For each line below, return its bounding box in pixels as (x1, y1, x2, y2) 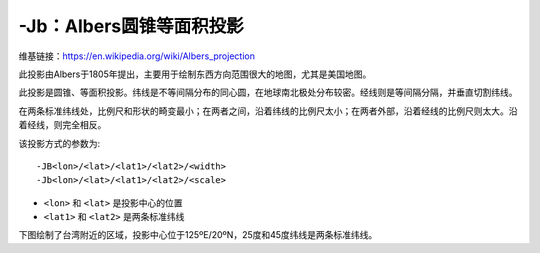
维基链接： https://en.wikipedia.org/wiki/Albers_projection (18, 50, 255, 62)
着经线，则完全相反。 (18, 119, 107, 131)
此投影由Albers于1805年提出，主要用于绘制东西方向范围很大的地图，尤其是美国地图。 (18, 68, 372, 80)
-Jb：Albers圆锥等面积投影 (18, 15, 244, 37)
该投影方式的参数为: (18, 137, 101, 149)
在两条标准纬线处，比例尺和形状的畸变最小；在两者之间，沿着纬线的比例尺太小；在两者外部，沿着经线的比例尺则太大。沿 (18, 105, 518, 117)
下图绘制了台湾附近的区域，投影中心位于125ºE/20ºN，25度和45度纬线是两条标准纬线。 (18, 229, 378, 241)
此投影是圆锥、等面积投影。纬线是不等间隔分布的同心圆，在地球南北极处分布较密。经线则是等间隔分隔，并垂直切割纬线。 (18, 86, 518, 99)
